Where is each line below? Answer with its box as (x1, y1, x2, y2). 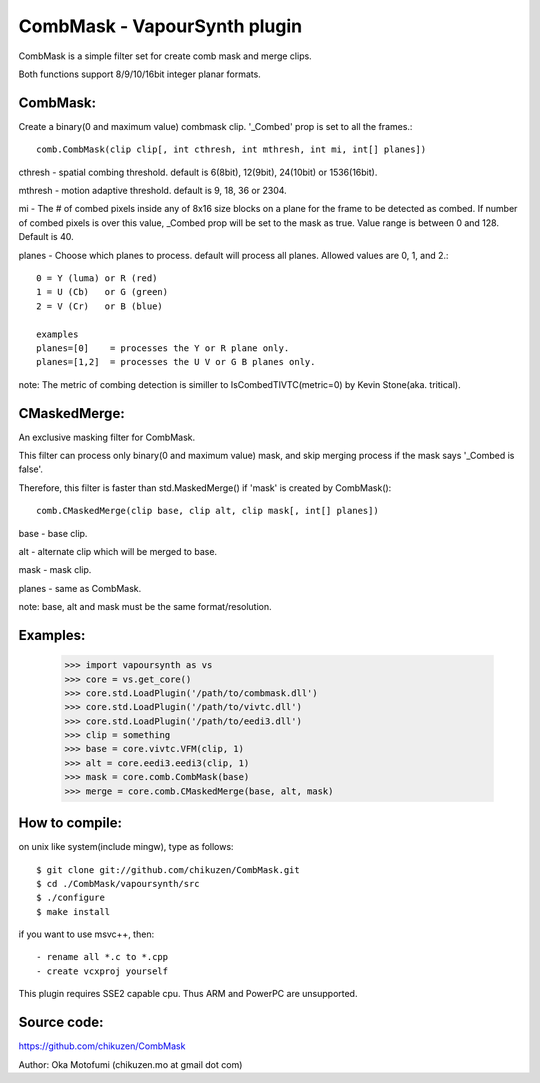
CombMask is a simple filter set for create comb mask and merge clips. (18, 50, 312, 62)
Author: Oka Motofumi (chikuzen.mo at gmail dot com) (18, 1058, 243, 1070)
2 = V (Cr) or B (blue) (36, 300, 164, 312)
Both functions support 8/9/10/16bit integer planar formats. (18, 68, 262, 80)
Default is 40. (18, 231, 74, 243)
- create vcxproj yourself (36, 965, 169, 977)
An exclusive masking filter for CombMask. (18, 431, 195, 443)
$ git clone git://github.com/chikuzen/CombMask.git (36, 864, 300, 875)
